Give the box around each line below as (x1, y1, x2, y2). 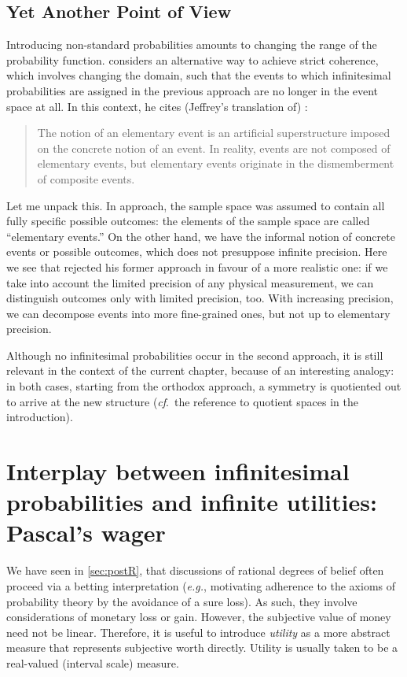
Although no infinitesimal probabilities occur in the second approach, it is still (6, 346, 383, 363)
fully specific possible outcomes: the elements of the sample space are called (6, 213, 370, 229)
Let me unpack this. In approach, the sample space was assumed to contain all (6, 197, 385, 213)
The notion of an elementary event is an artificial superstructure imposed (37, 124, 390, 141)
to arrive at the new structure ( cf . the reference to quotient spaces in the (6, 393, 358, 409)
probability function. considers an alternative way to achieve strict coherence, (6, 51, 379, 68)
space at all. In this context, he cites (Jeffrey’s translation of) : (6, 98, 308, 114)
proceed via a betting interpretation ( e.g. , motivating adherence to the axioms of (6, 577, 396, 594)
